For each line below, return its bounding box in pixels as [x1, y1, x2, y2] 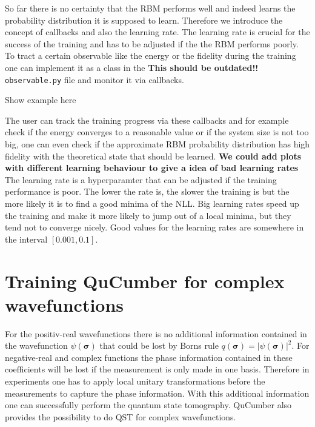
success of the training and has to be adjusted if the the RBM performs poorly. [5, 37, 299, 50]
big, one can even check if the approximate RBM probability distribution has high [5, 138, 310, 150]
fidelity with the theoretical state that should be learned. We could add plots [5, 149, 302, 162]
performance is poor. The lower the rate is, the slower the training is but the [5, 185, 290, 198]
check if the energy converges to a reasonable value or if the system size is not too [5, 126, 309, 138]
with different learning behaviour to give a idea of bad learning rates [5, 161, 299, 174]
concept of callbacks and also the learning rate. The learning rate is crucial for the [5, 25, 310, 38]
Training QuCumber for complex [5, 268, 285, 293]
